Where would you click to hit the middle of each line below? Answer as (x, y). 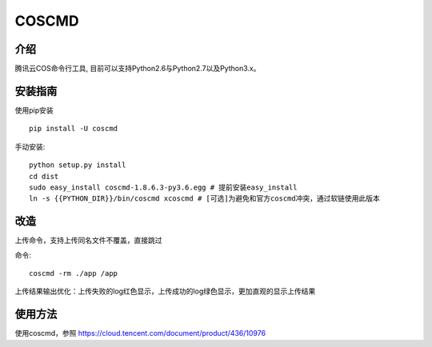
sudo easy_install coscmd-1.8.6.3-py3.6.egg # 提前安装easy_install (163, 187)
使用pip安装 (34, 110)
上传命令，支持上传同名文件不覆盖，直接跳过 (88, 241)
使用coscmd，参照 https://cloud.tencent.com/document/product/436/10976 (140, 333)
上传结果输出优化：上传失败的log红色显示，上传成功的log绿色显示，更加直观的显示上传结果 (165, 291)
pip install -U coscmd (74, 129)
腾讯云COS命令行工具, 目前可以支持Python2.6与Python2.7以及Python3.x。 (138, 69)
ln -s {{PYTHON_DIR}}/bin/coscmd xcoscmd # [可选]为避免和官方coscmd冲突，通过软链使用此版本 (204, 199)
